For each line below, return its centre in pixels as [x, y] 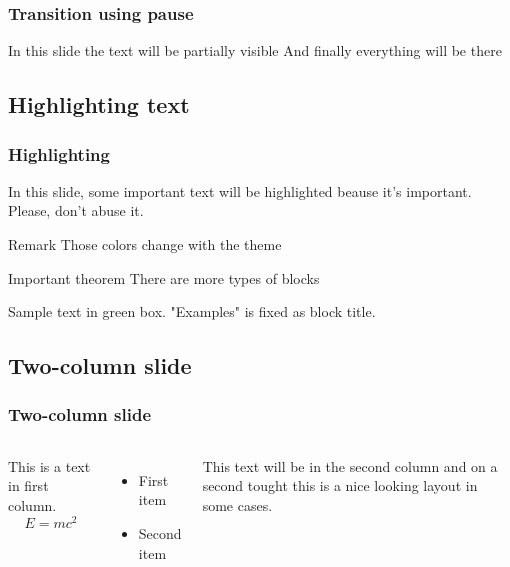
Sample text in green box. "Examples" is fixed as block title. [192, 311]
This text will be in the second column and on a [350, 465]
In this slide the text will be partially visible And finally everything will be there [255, 50]
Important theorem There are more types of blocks [164, 277]
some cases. [237, 504]
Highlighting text [99, 104]
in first [28, 485]
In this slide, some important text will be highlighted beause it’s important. [240, 190]
